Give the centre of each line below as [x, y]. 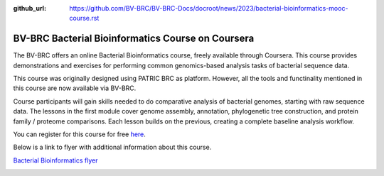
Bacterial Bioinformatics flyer [55, 160]
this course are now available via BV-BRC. [75, 88]
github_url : [30, 8]
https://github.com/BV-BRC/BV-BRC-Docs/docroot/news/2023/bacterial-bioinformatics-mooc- [209, 8]
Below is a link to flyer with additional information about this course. [112, 147]
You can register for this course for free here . [79, 134]
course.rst [84, 18]
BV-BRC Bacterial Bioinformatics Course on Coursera [134, 39]
